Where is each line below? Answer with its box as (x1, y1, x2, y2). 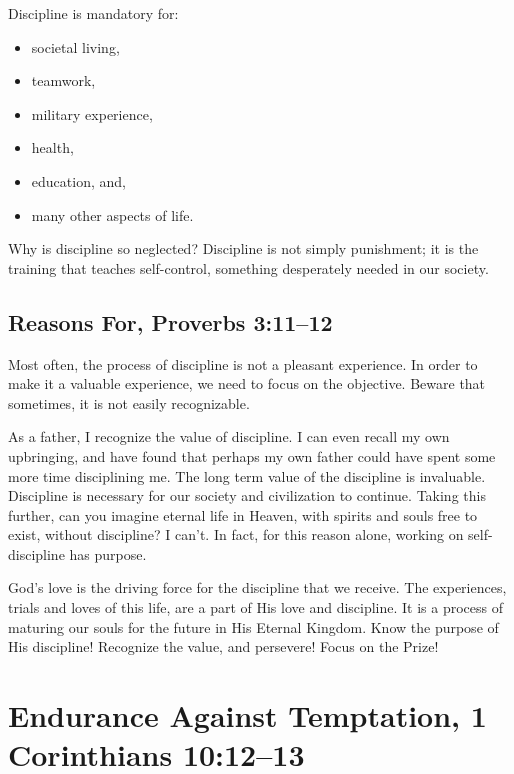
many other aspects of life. (31, 204, 194, 225)
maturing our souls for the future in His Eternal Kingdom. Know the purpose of (8, 616, 499, 637)
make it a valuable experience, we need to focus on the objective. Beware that (8, 373, 486, 394)
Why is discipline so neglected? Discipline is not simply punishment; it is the (8, 238, 479, 259)
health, (31, 137, 74, 158)
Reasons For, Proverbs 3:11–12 (8, 306, 333, 337)
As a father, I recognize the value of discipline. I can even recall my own (8, 426, 450, 447)
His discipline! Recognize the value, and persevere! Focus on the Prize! (8, 636, 439, 657)
